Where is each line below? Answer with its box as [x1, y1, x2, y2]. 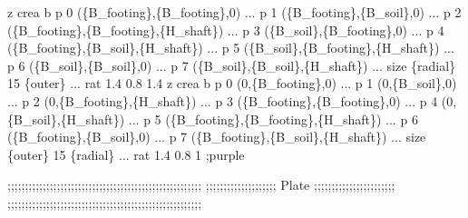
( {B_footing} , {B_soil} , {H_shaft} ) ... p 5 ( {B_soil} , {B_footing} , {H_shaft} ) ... [7, 38, 454, 57]
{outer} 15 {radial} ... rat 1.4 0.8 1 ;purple [7, 144, 245, 163]
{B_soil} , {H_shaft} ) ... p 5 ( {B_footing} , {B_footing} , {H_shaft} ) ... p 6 [7, 109, 418, 128]
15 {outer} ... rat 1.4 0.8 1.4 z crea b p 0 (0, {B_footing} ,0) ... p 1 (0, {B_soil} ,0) [7, 74, 457, 93]
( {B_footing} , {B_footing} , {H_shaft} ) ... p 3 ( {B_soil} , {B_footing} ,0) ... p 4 [7, 20, 444, 39]
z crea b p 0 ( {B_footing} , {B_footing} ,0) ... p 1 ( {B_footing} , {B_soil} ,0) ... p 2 [7, 3, 462, 21]
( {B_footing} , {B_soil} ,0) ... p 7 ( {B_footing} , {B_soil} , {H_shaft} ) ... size [7, 127, 426, 146]
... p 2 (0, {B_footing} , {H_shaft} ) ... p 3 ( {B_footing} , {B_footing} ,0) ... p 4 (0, [7, 91, 457, 110]
